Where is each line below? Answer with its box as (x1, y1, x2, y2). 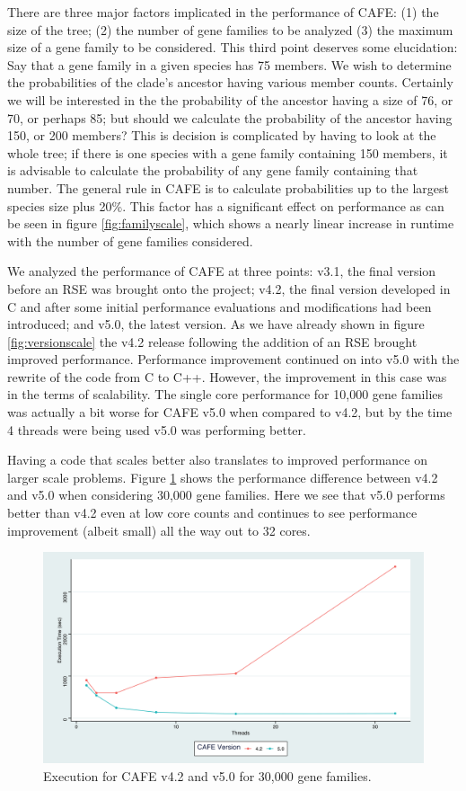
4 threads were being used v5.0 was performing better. (7, 420, 306, 439)
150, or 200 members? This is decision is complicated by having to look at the (7, 126, 436, 145)
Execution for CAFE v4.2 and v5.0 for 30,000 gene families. (43, 767, 372, 785)
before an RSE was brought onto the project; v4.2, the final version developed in (7, 279, 451, 298)
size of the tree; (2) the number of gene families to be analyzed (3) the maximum (7, 20, 453, 39)
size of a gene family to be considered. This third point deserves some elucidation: (7, 38, 458, 57)
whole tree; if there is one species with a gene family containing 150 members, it (7, 143, 448, 162)
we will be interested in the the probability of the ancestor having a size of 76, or (7, 90, 453, 109)
